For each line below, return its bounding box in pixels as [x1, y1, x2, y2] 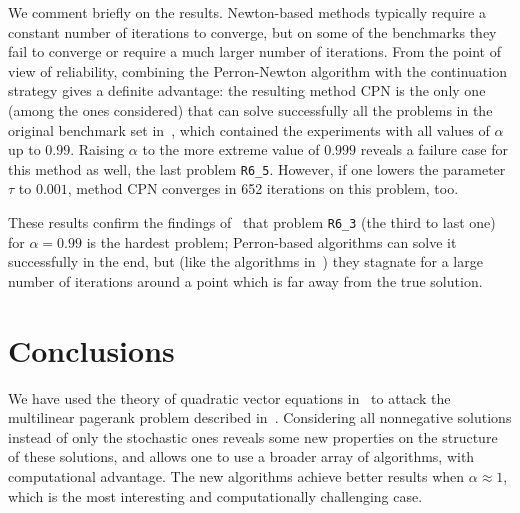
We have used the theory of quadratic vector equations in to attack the [8, 387, 451, 408]
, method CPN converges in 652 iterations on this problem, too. [67, 178, 459, 199]
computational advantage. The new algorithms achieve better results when [8, 465, 465, 486]
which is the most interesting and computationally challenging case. [8, 485, 423, 506]
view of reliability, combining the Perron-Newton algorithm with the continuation [8, 60, 507, 81]
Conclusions [8, 329, 175, 370]
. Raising [70, 139, 125, 160]
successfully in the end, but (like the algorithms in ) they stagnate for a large [8, 251, 483, 272]
